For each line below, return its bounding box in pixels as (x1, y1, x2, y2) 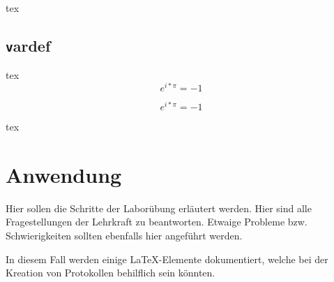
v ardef (6, 34, 51, 56)
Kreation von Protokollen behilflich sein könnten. (6, 265, 215, 280)
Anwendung (6, 160, 122, 188)
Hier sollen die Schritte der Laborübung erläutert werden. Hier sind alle (6, 200, 312, 215)
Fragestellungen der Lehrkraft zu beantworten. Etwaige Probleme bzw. (6, 214, 308, 229)
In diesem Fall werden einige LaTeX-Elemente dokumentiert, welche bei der (6, 251, 328, 266)
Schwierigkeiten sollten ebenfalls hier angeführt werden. (6, 228, 243, 243)
